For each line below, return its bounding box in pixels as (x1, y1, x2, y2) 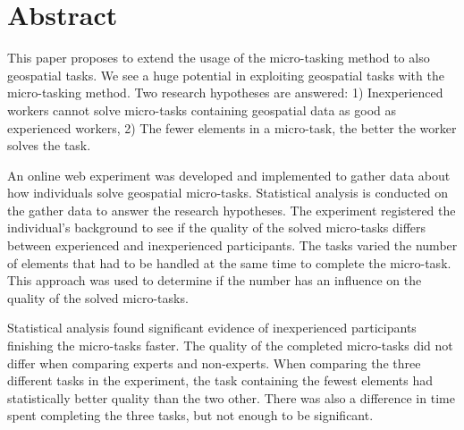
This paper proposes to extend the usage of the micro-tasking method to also (7, 48, 430, 67)
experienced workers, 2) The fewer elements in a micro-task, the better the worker (7, 118, 457, 137)
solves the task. (7, 136, 91, 155)
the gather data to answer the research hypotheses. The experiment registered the (7, 200, 456, 219)
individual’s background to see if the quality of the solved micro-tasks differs (7, 218, 426, 237)
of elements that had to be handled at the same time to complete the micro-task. (7, 253, 451, 272)
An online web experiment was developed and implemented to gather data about (7, 165, 451, 184)
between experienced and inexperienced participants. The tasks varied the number (7, 236, 458, 255)
